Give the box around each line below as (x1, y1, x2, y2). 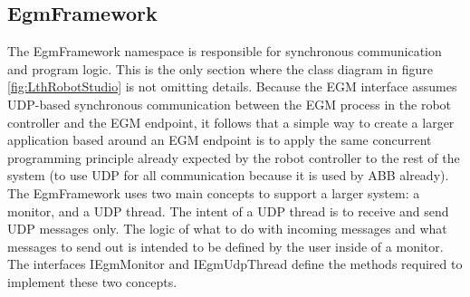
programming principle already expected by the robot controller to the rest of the (7, 148, 460, 167)
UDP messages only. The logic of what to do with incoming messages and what (7, 219, 447, 238)
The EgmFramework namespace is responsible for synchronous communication (7, 42, 442, 61)
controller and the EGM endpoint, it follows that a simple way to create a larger (7, 112, 455, 131)
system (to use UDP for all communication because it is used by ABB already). (7, 166, 449, 185)
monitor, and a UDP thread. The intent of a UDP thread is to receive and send (7, 201, 449, 220)
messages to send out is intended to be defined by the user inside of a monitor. (7, 236, 444, 255)
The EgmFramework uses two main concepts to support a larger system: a (7, 183, 420, 202)
